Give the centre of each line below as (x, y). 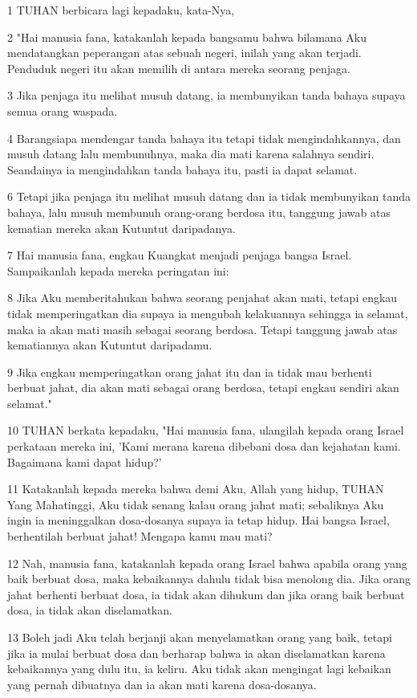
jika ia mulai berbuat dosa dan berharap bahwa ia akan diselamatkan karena (196, 653)
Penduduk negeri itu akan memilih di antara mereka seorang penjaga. (179, 68)
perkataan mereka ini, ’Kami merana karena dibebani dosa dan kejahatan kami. (204, 446)
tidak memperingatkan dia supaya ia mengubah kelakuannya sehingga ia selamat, (208, 313)
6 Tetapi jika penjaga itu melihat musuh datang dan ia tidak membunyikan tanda (209, 196)
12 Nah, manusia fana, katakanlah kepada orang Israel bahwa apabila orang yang (207, 563)
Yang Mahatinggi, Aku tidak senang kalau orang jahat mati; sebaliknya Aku (196, 504)
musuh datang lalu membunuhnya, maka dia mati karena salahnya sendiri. (191, 154)
